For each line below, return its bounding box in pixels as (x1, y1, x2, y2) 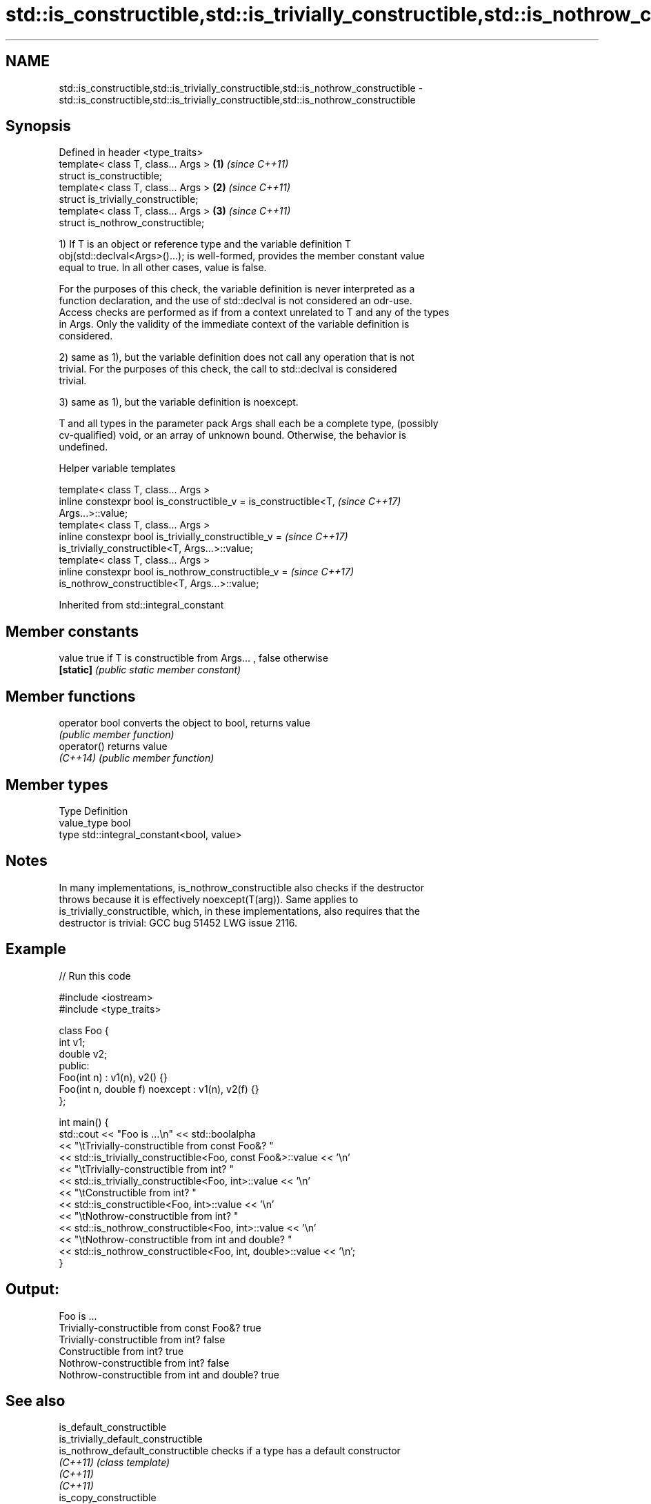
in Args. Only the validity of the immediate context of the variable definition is (59, 318, 410, 330)
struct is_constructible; (59, 170, 163, 182)
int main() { (59, 1116, 109, 1128)
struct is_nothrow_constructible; (59, 217, 205, 229)
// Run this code (59, 969, 131, 982)
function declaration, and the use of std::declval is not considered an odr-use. (59, 295, 412, 307)
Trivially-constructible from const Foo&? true (59, 1321, 261, 1334)
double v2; (59, 1047, 108, 1060)
